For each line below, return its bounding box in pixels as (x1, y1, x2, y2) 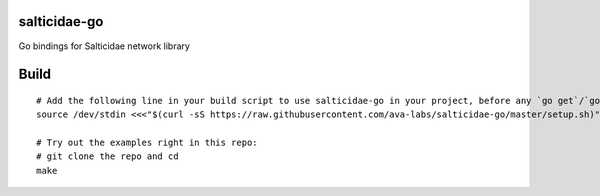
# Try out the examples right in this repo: (36, 137, 259, 149)
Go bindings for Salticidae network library (18, 40, 190, 52)
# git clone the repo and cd (36, 151, 179, 162)
